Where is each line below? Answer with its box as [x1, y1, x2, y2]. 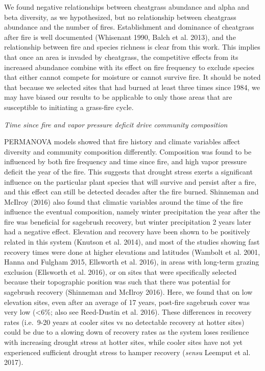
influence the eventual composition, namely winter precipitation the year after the [4, 206, 260, 217]
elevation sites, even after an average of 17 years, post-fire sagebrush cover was [4, 296, 250, 307]
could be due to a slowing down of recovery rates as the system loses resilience [4, 326, 249, 337]
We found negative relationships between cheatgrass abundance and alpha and [4, 2, 249, 12]
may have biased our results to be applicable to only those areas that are [4, 92, 232, 102]
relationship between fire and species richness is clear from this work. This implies [4, 41, 260, 52]
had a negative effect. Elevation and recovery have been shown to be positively [4, 226, 250, 237]
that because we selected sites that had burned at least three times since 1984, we [4, 81, 260, 92]
